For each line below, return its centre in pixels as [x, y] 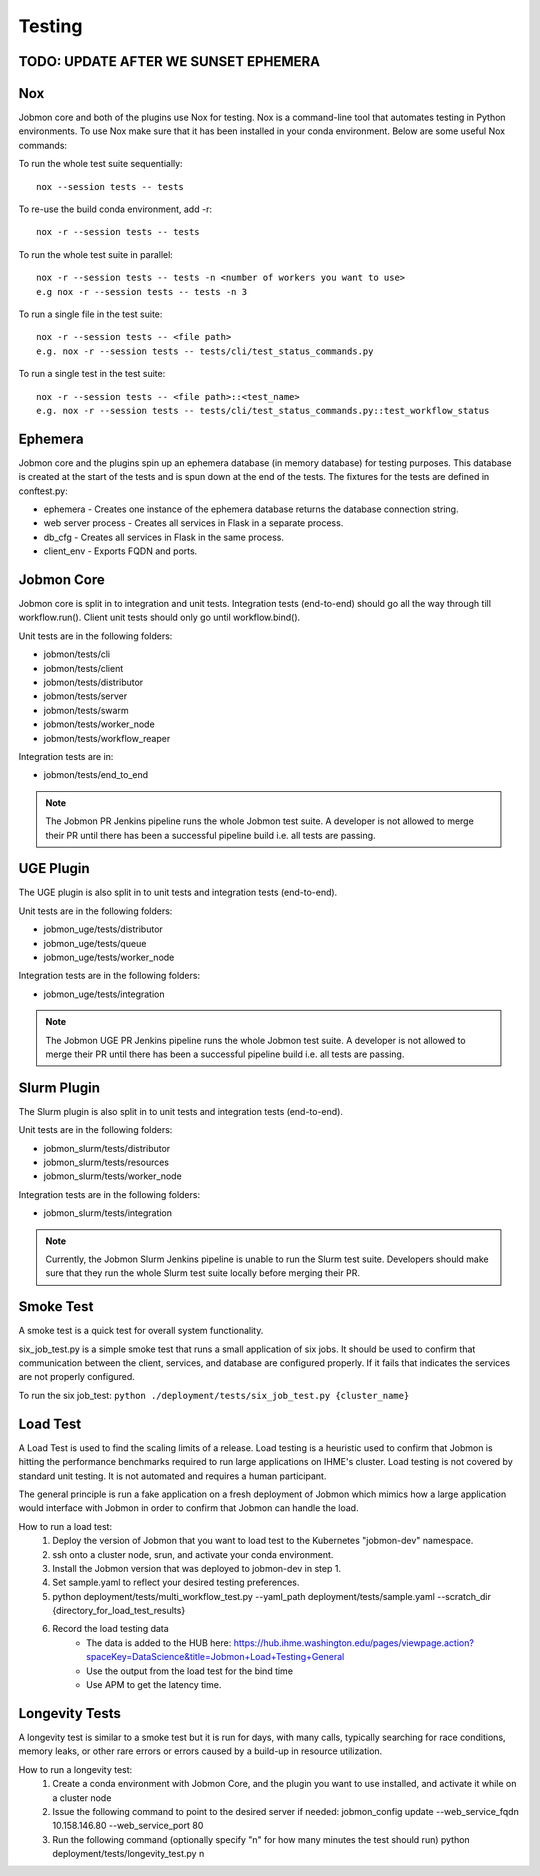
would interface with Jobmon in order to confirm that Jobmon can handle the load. [188, 1508]
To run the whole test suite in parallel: [96, 254]
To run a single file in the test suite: [90, 314]
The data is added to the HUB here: [159, 1642]
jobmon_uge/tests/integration [104, 994]
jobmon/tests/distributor [93, 682]
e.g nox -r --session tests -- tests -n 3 [142, 291]
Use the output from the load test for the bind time [190, 1671]
